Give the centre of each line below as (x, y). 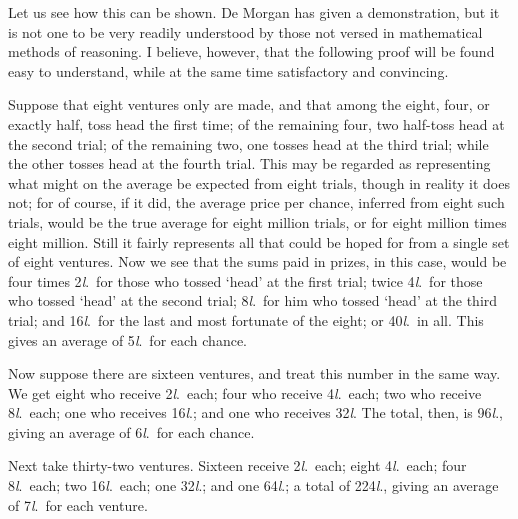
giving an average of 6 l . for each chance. (131, 431)
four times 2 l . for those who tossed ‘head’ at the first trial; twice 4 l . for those (245, 280)
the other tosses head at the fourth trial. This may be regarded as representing (249, 163)
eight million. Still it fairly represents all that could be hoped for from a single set (259, 241)
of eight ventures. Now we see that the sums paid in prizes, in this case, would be (257, 261)
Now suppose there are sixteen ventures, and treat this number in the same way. (254, 373)
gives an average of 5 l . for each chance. (127, 339)
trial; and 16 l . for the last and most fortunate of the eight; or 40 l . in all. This (246, 319)
